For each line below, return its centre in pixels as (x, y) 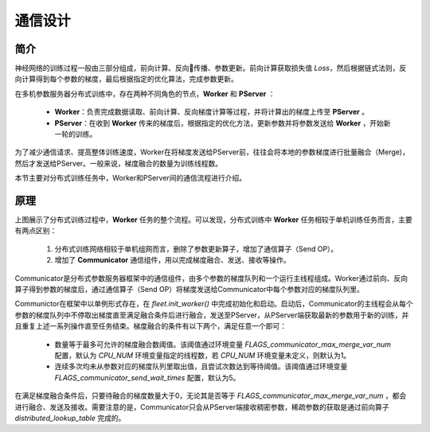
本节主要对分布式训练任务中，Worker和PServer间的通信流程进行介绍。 (131, 178)
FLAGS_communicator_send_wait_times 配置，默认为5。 (147, 377)
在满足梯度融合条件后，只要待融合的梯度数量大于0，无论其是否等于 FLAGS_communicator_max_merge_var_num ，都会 (211, 396)
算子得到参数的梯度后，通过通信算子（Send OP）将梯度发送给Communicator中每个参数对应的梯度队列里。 (189, 290)
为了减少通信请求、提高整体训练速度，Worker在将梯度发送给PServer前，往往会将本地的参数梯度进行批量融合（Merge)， (212, 152)
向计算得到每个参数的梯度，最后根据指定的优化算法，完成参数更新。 (126, 79)
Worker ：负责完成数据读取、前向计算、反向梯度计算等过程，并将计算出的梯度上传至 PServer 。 (212, 112)
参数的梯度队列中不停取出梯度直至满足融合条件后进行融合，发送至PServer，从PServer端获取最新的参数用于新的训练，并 (212, 315)
